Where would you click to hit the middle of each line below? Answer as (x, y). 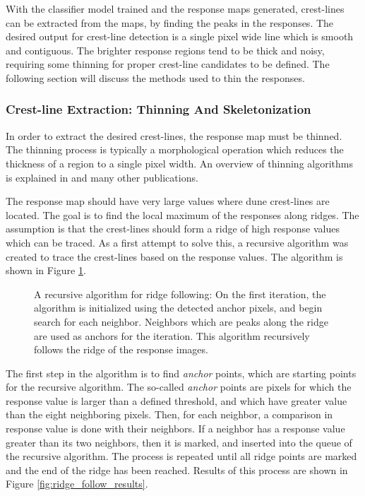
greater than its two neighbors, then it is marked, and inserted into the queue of (179, 442)
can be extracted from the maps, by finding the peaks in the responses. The (170, 22)
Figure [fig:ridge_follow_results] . (77, 484)
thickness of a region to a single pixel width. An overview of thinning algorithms (179, 163)
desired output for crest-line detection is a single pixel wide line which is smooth (180, 36)
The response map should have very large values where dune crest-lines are (168, 201)
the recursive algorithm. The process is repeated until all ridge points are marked (181, 456)
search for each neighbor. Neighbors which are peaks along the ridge (181, 321)
